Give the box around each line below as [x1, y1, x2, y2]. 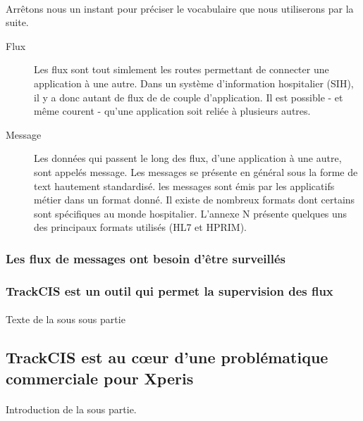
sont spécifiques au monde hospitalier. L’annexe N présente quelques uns [34, 206, 347, 220]
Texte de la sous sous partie [6, 312, 125, 327]
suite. [6, 15, 29, 30]
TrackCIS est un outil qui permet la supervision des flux [6, 282, 333, 299]
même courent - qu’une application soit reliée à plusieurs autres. [34, 103, 311, 118]
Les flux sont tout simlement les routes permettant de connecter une [34, 62, 329, 77]
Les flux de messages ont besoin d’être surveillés [6, 249, 285, 267]
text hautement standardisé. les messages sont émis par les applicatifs [34, 178, 335, 193]
